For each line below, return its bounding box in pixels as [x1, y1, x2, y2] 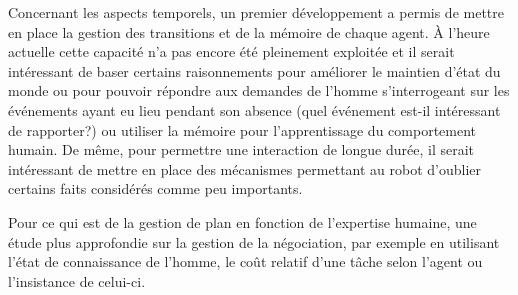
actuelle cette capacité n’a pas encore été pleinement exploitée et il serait [8, 41, 455, 62]
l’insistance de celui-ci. [8, 270, 146, 291]
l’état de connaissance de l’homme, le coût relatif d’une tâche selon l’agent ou [8, 251, 483, 272]
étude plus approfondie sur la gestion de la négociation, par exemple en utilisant [8, 231, 500, 252]
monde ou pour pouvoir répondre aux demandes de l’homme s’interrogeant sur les [8, 80, 510, 101]
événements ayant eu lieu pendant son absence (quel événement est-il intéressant [8, 99, 501, 120]
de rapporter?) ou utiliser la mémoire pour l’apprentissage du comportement [8, 119, 477, 140]
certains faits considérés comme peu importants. [8, 178, 303, 199]
